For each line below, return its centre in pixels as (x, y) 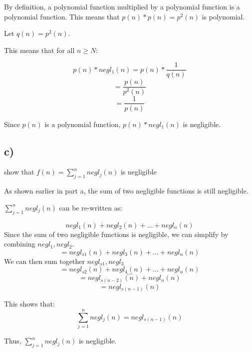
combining (20, 244)
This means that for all (39, 50)
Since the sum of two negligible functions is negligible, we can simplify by (116, 234)
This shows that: (29, 304)
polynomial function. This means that (62, 16)
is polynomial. (223, 16)
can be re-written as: (91, 207)
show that (19, 172)
